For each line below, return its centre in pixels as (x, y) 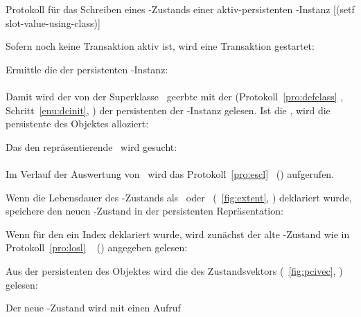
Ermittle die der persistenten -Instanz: (87, 69)
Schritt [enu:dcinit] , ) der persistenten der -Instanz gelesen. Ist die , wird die (168, 110)
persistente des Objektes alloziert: (77, 124)
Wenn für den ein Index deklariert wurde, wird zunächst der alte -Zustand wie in (178, 234)
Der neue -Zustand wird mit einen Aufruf (93, 308)
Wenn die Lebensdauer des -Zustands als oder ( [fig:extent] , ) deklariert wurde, (179, 197)
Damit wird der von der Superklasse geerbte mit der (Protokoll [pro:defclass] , (175, 96)
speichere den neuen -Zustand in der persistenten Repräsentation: (144, 211)
